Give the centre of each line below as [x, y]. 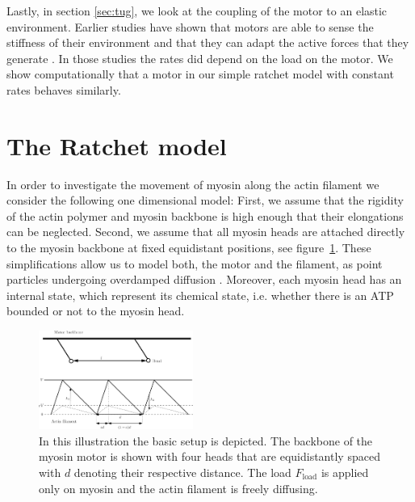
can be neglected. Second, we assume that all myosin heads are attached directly [206, 232]
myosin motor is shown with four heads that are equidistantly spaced [210, 456]
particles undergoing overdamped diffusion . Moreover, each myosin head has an [204, 279]
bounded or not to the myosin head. [96, 311]
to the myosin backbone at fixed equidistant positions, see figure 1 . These [189, 248]
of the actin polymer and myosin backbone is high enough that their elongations [205, 215]
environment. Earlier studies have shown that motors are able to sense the [190, 26]
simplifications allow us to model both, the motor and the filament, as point [195, 263]
